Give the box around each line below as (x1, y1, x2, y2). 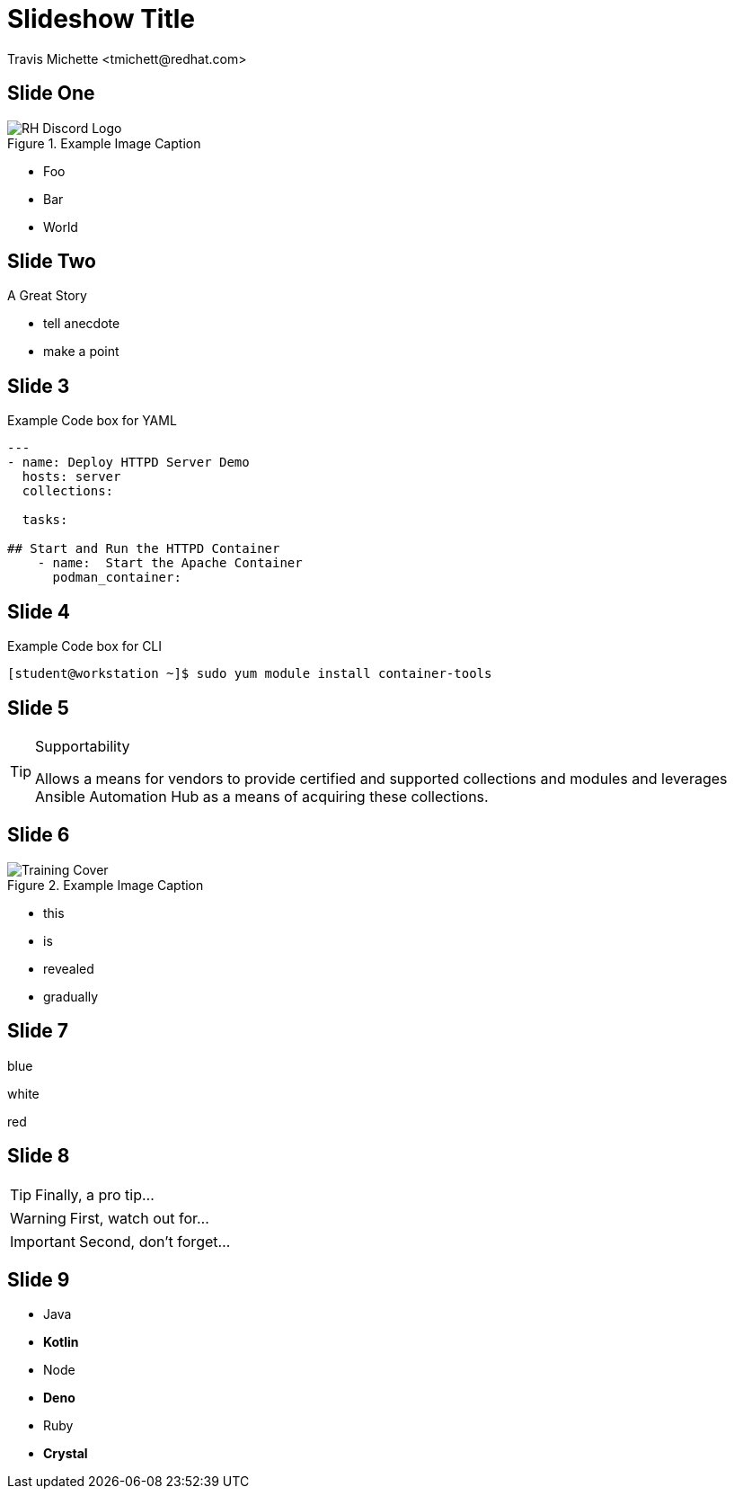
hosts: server (22, 469, 121, 485)
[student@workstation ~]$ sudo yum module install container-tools (7, 666, 492, 681)
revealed (43, 960, 94, 976)
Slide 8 (7, 1144, 70, 1168)
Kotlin (43, 1334, 79, 1350)
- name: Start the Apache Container (37, 556, 303, 571)
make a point (43, 343, 119, 360)
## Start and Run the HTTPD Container (7, 541, 280, 557)
